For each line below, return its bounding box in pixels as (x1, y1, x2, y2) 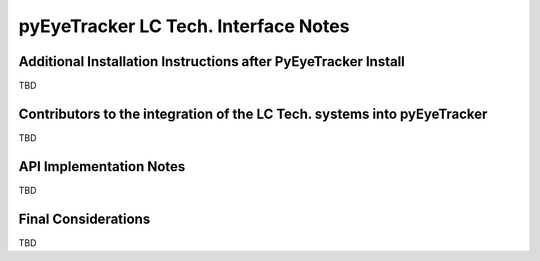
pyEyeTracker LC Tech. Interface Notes (18, 15, 350, 37)
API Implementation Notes (18, 158, 186, 175)
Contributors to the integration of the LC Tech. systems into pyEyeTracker (18, 105, 488, 122)
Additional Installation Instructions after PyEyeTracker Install (18, 53, 405, 70)
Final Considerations (18, 210, 151, 227)
